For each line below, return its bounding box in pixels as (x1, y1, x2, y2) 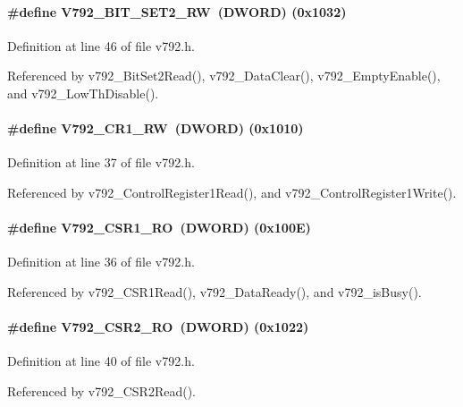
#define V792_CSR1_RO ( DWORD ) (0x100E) (7, 218, 311, 237)
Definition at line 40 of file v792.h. (7, 352, 195, 370)
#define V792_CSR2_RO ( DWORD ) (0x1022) (7, 318, 309, 336)
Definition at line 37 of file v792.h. (7, 153, 195, 172)
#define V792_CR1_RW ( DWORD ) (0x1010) (7, 119, 304, 138)
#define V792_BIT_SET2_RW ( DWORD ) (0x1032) (7, 2, 347, 21)
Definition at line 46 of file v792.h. (7, 36, 195, 55)
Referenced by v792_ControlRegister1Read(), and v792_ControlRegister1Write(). (7, 182, 457, 201)
